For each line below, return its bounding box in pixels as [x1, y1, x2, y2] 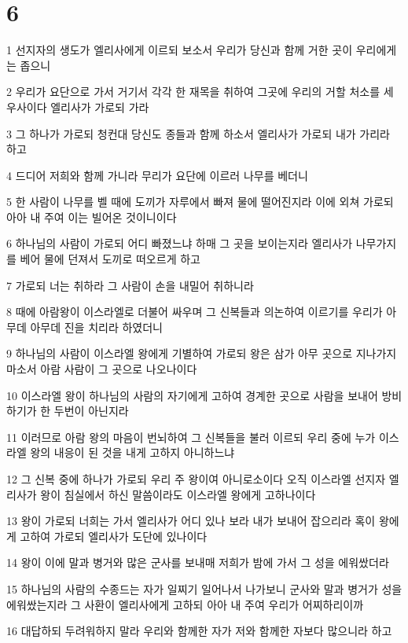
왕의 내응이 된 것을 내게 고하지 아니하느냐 [30, 444, 235, 461]
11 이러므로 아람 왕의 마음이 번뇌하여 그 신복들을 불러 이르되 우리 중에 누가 [6, 428, 376, 445]
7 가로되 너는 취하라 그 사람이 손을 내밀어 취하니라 [6, 277, 254, 293]
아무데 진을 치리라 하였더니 [30, 318, 163, 335]
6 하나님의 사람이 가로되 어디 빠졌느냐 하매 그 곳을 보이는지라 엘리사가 [6, 235, 353, 252]
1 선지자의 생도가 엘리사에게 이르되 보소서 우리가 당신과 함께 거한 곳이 [6, 42, 353, 58]
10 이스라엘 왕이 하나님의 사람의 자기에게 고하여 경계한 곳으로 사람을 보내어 [6, 387, 378, 403]
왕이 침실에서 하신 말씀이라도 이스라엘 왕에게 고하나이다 [40, 486, 316, 502]
